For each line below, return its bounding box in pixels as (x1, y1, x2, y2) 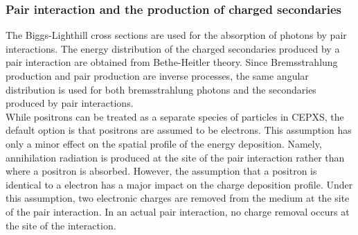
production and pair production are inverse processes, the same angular (6, 69, 309, 82)
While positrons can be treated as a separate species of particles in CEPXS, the (6, 109, 344, 123)
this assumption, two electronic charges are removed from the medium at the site (6, 191, 350, 205)
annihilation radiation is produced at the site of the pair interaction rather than (6, 150, 345, 164)
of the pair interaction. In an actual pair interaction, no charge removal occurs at (6, 204, 350, 218)
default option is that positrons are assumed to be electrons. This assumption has (6, 123, 352, 137)
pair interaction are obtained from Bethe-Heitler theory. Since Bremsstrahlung (6, 55, 338, 69)
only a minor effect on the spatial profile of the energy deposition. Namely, (6, 136, 322, 150)
